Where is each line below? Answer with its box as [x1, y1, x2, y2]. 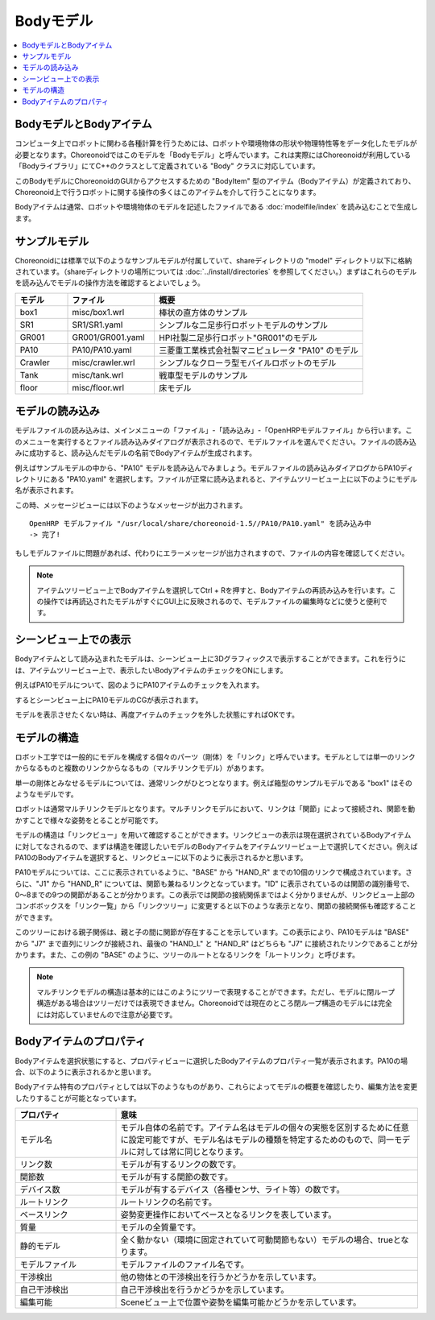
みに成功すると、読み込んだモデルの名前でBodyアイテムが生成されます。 [14, 448, 257, 458]
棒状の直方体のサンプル [158, 307, 248, 318]
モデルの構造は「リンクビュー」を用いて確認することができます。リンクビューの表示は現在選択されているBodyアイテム [14, 830, 412, 840]
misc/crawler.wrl [72, 357, 135, 368]
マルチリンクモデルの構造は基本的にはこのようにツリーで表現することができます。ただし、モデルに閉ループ [36, 987, 395, 996]
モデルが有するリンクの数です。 [120, 1159, 241, 1170]
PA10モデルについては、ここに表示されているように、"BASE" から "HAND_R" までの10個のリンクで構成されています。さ [14, 867, 412, 877]
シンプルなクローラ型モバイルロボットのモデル [158, 357, 337, 368]
